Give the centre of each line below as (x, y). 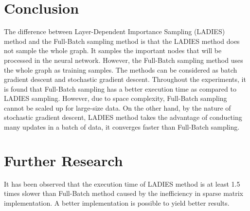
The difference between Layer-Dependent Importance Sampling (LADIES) (115, 31)
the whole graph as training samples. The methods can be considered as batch (121, 69)
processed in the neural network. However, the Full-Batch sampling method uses (124, 60)
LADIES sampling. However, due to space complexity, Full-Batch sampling (116, 98)
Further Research (63, 160)
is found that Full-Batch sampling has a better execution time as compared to (120, 88)
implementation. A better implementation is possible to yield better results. (117, 202)
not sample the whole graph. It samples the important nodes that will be (113, 50)
